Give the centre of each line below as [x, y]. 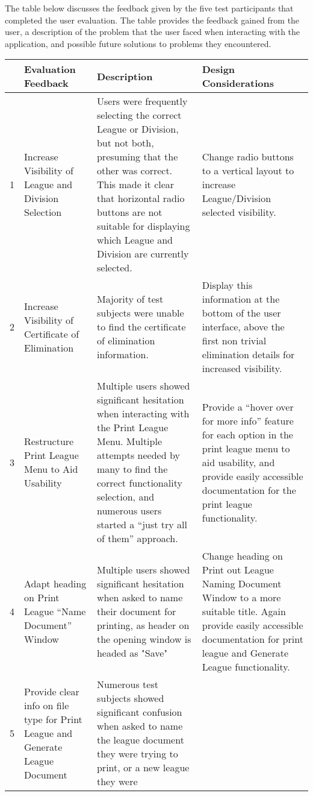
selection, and [126, 497]
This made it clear [135, 185]
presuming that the [137, 157]
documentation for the [249, 490]
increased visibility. [242, 368]
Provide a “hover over [248, 406]
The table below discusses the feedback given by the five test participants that [149, 8]
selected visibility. [239, 212]
